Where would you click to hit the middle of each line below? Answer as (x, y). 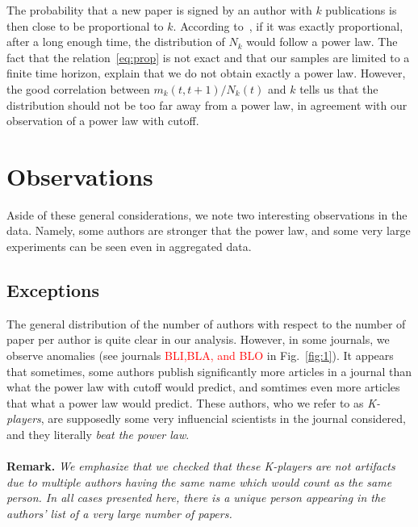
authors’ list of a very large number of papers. (119, 513)
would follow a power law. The (322, 42)
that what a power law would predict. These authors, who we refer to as (185, 402)
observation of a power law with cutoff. (103, 121)
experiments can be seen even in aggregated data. (129, 247)
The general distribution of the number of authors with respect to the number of (206, 323)
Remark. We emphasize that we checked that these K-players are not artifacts (201, 466)
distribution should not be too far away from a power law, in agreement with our (207, 105)
